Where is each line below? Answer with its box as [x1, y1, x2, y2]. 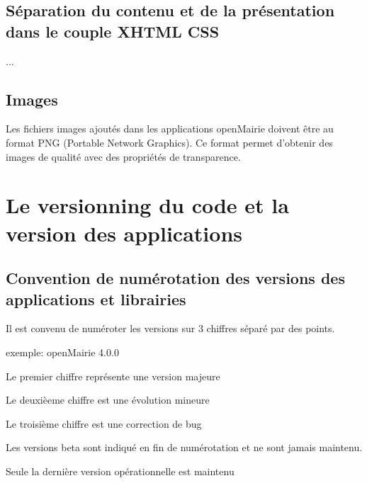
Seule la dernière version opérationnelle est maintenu [6, 463, 235, 478]
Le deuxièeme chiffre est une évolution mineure [6, 392, 210, 407]
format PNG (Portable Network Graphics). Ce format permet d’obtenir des [6, 135, 333, 149]
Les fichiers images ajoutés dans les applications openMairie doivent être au [6, 121, 334, 136]
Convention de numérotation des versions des [6, 267, 345, 289]
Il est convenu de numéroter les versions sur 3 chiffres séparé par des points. [6, 321, 335, 336]
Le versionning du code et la [6, 191, 289, 220]
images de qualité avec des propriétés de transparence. [6, 149, 241, 164]
